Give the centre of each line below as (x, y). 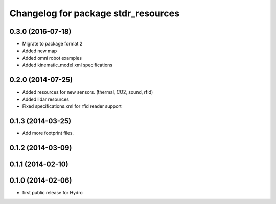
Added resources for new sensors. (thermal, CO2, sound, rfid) (88, 92)
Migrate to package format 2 (52, 44)
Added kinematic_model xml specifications (67, 65)
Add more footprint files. (48, 133)
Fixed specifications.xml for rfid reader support (72, 106)
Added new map (40, 51)
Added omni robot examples (52, 58)
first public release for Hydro (52, 192)
